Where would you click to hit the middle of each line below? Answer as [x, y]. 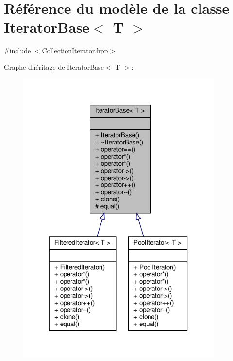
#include [17, 50]
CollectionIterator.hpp [75, 50]
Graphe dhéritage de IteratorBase [54, 66]
